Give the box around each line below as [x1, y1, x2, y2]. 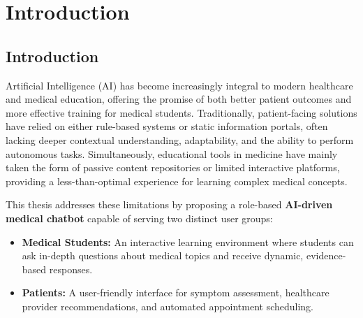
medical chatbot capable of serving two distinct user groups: [6, 210, 273, 225]
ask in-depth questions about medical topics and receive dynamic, [22, 248, 304, 263]
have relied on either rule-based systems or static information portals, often [6, 119, 328, 133]
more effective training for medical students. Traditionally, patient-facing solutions [6, 105, 357, 120]
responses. [49, 261, 93, 276]
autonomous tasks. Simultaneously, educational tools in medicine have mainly [6, 146, 338, 161]
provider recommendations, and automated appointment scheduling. [22, 298, 313, 313]
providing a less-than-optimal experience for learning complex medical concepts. [6, 173, 348, 188]
